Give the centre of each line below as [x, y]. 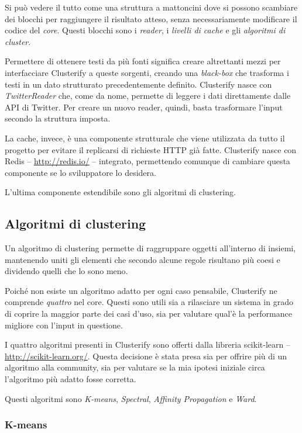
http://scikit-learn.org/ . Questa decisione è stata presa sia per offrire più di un [146, 356]
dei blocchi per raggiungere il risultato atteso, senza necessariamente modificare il [151, 18]
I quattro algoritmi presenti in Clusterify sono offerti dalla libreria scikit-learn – [147, 344]
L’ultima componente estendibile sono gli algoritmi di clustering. [120, 192]
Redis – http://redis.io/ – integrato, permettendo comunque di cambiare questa [147, 161]
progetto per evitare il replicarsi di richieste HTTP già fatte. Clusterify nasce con [151, 149]
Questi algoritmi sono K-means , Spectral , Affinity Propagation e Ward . [131, 398]
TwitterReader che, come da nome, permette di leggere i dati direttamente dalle [148, 96]
